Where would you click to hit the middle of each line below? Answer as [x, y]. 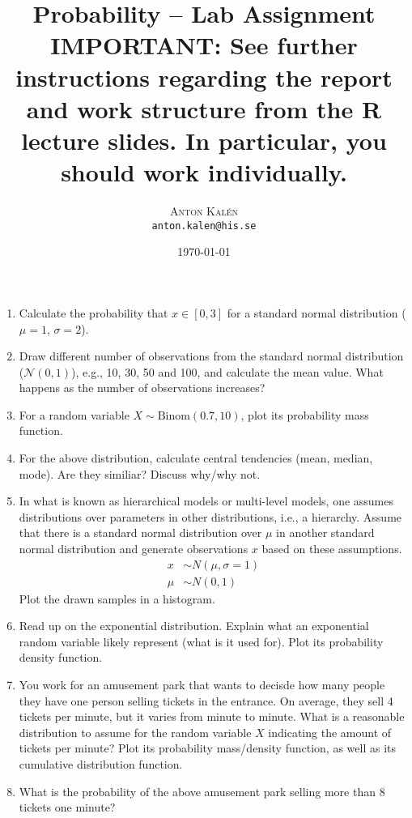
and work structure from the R [204, 108]
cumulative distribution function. [101, 764]
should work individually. [204, 172]
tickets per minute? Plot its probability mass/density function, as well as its [208, 748]
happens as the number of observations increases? [142, 388]
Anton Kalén [204, 211]
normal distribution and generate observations [134, 549]
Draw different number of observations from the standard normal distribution [211, 356]
